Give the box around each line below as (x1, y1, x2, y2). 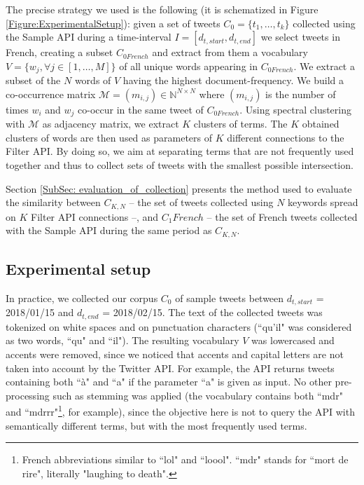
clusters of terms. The (193, 116, 288, 131)
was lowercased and (251, 333, 335, 348)
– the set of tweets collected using (129, 195, 274, 210)
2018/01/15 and (6, 305, 74, 320)
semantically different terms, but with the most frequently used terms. (6, 418, 307, 432)
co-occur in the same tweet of (78, 102, 204, 116)
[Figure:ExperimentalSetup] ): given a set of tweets (6, 15, 220, 30)
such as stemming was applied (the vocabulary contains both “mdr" (52, 388, 343, 402)
